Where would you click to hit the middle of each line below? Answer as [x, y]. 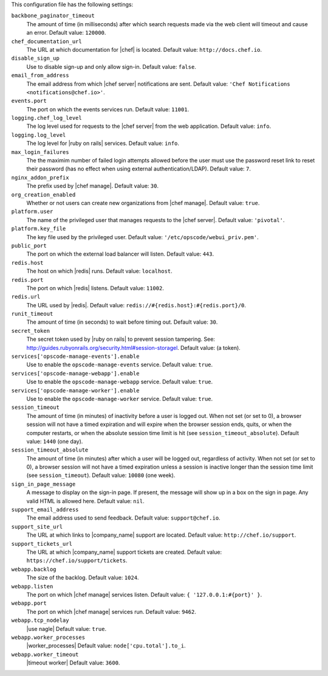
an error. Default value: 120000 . [66, 33]
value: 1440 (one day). [55, 441]
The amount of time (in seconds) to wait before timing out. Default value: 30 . [122, 322]
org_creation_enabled [43, 194]
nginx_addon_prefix [40, 177]
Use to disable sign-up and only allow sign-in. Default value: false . [111, 66]
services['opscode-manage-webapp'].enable [75, 373]
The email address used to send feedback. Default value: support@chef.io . [124, 518]
